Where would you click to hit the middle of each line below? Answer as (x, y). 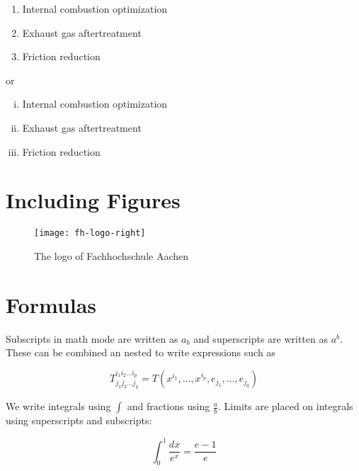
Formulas (51, 304)
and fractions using (169, 406)
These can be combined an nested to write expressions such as (141, 352)
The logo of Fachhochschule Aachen (112, 255)
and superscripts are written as (261, 338)
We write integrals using (58, 406)
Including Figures (93, 200)
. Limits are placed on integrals (286, 406)
